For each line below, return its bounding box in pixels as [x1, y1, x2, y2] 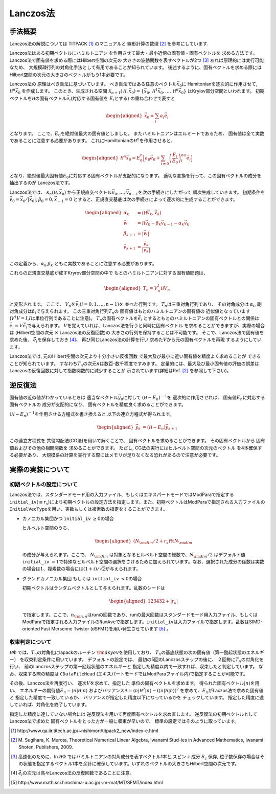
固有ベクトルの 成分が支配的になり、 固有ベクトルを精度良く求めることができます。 [9, 401, 186, 407]
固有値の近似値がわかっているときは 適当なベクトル [9, 394, 119, 400]
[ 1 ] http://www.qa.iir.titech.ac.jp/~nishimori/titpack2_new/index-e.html [11, 728, 158, 734]
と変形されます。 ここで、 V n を [9, 301, 76, 308]
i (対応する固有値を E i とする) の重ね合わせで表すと [69, 95, 176, 102]
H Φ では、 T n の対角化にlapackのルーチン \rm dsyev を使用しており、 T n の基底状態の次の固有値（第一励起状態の [9, 649, 246, 656]
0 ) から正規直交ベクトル [61, 189, 112, 196]
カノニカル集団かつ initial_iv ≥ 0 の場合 [22, 515, 114, 521]
